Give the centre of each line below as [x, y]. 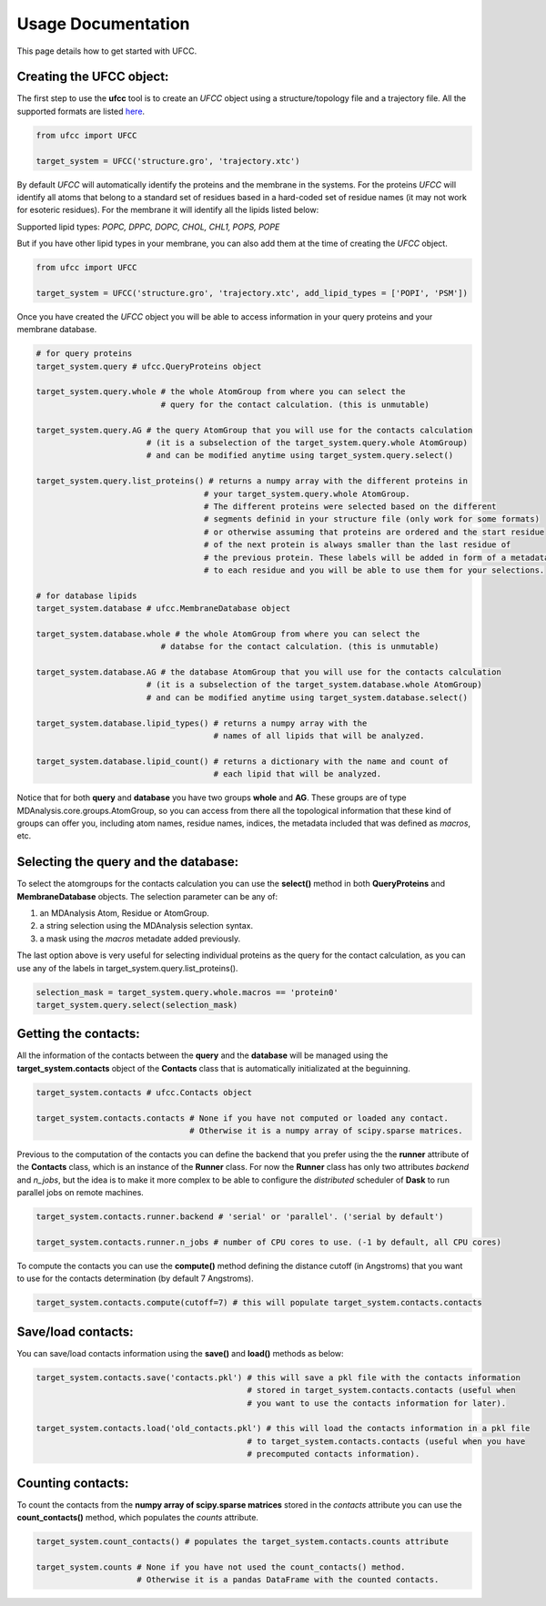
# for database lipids [86, 595]
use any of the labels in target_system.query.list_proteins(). [127, 968]
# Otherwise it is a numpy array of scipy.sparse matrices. [326, 1130]
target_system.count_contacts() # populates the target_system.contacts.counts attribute [243, 1541]
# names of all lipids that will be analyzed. [319, 736]
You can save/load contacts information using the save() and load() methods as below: [181, 1353]
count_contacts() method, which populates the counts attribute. [138, 1517]
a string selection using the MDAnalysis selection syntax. [147, 926]
